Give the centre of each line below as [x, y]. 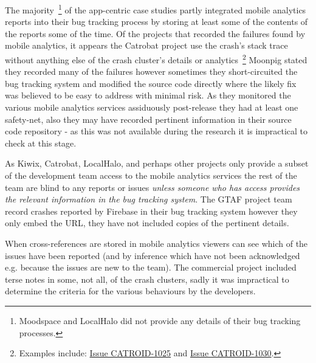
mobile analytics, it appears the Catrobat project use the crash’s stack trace [146, 45]
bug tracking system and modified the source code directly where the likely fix [151, 83]
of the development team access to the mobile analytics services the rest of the [151, 175]
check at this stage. [41, 143]
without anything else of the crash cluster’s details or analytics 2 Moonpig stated [156, 59]
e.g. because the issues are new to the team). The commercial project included [151, 267]
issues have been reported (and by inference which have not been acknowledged [153, 255]
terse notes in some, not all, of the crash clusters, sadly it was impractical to [147, 279]
